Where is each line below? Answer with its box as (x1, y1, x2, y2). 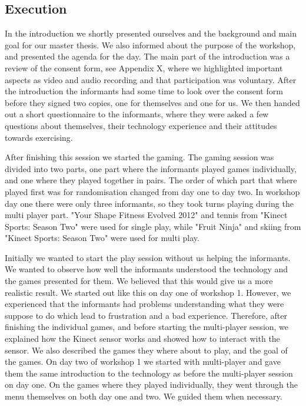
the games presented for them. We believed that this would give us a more (5, 275, 273, 287)
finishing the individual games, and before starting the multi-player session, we (5, 321, 289, 333)
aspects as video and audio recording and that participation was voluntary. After (5, 73, 297, 85)
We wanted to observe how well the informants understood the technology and (5, 263, 288, 275)
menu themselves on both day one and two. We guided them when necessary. (5, 390, 282, 402)
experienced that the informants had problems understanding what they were (5, 298, 284, 310)
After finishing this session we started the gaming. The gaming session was (5, 151, 274, 163)
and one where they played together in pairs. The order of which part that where (5, 174, 297, 186)
